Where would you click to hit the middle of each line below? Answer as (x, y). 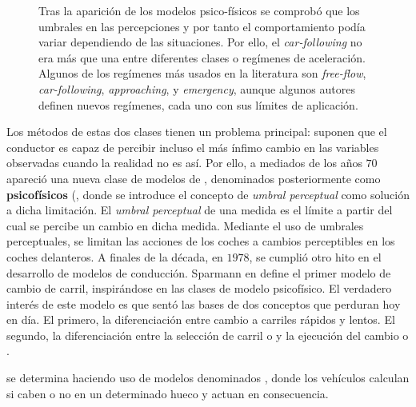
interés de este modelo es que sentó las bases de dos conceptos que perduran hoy (204, 303)
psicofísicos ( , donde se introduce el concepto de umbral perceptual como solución (208, 194)
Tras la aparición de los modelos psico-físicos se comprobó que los (199, 10)
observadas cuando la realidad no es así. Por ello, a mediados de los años (184, 163)
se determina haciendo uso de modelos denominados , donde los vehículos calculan (208, 378)
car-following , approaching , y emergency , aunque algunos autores (197, 88)
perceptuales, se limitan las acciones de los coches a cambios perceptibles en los (201, 241)
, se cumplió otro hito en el (315, 256)
